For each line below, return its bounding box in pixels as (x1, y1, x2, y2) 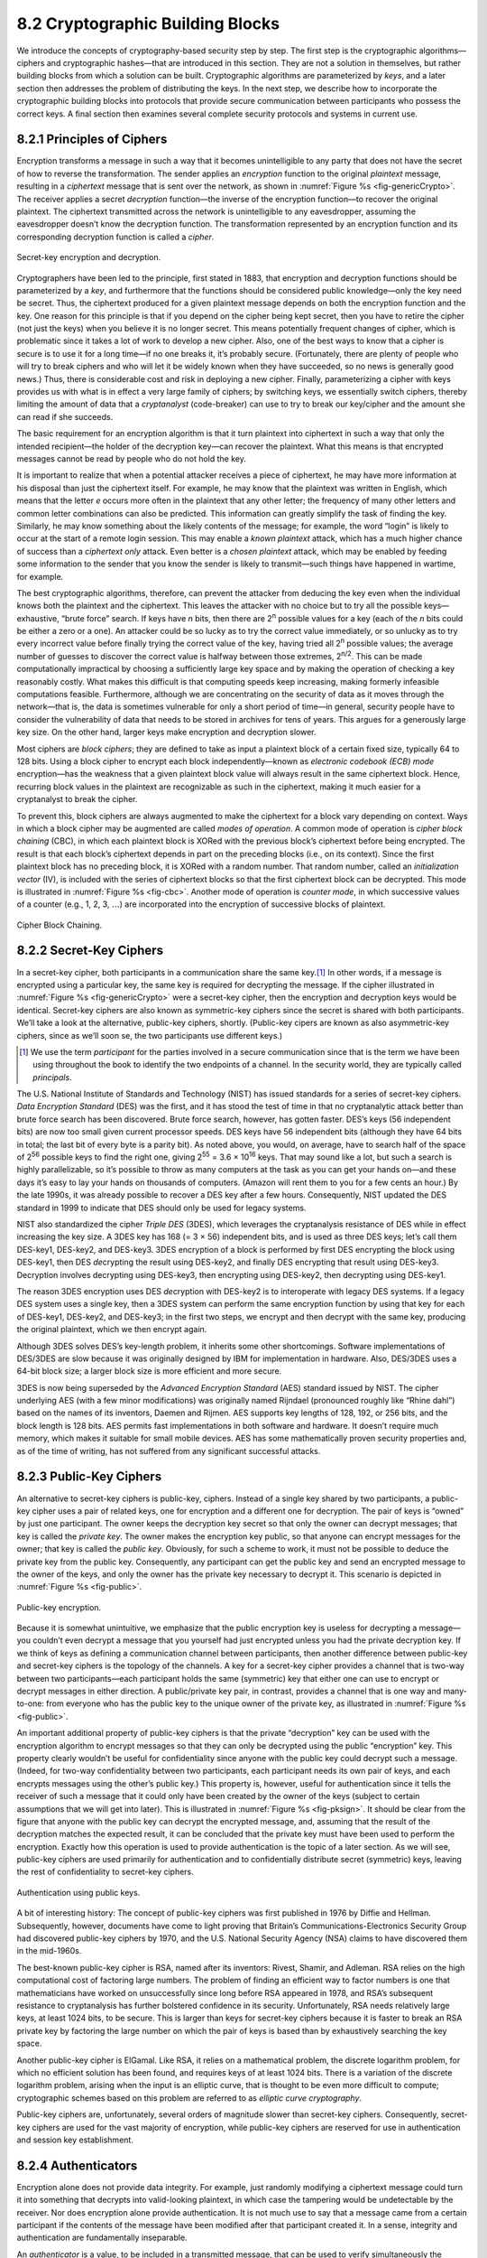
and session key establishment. (16, 2134, 134, 2145)
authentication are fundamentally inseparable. (16, 2232, 188, 2244)
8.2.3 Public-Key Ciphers (16, 1469, 162, 1485)
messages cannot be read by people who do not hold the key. (16, 453, 247, 464)
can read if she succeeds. (16, 411, 114, 422)
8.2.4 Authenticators (16, 2158, 138, 2173)
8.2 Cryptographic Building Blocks (16, 14, 280, 33)
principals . (32, 1071, 72, 1083)
